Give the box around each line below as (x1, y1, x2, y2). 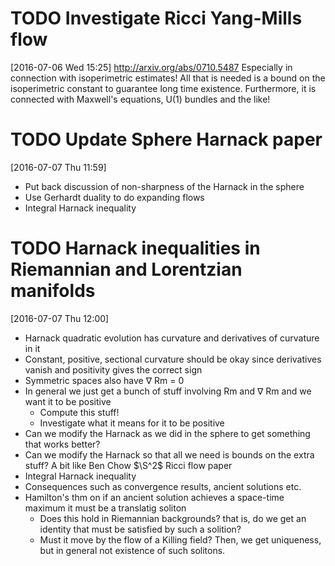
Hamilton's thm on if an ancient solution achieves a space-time (24, 491, 285, 503)
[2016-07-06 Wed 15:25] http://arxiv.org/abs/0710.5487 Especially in (10, 61, 293, 73)
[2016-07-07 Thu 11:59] (10, 161, 107, 173)
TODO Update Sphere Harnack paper (10, 128, 323, 151)
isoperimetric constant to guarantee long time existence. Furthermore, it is (10, 82, 317, 94)
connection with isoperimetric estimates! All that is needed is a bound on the (10, 72, 326, 84)
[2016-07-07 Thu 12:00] (10, 312, 110, 324)
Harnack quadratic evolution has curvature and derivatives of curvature (24, 332, 320, 344)
